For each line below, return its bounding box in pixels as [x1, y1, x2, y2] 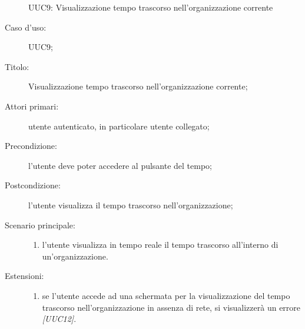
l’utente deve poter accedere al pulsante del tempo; [28, 159, 213, 171]
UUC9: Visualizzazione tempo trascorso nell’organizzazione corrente [28, 1, 273, 13]
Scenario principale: [5, 218, 75, 231]
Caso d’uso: [5, 21, 47, 33]
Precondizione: [5, 139, 57, 152]
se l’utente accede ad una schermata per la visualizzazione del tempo [42, 289, 290, 301]
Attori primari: [5, 99, 59, 112]
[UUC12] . [42, 313, 77, 325]
